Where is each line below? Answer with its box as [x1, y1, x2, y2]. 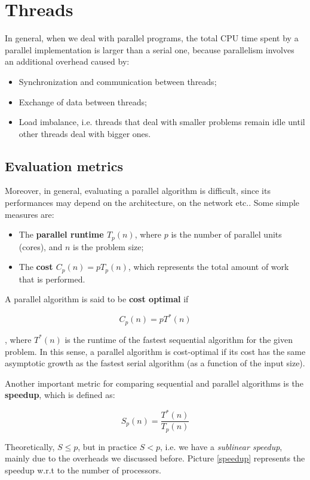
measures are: [5, 208, 54, 220]
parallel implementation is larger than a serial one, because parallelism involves [5, 43, 294, 56]
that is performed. [19, 272, 85, 285]
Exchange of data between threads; [19, 95, 147, 108]
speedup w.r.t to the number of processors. [5, 464, 161, 476]
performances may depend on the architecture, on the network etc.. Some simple [5, 196, 300, 209]
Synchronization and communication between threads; [19, 75, 217, 87]
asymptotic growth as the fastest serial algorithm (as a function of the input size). [5, 357, 305, 369]
